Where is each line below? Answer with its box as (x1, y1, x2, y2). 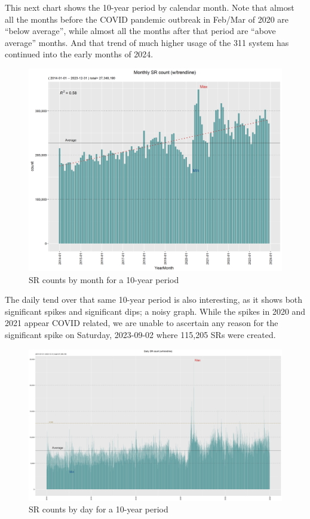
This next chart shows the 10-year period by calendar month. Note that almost (5, 1, 294, 13)
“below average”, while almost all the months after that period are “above (5, 24, 276, 37)
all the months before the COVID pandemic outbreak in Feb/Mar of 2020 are (5, 13, 289, 25)
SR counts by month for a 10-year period (29, 273, 179, 285)
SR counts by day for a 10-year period (29, 503, 168, 515)
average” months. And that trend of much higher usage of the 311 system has (5, 36, 289, 48)
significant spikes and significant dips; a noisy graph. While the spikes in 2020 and (5, 305, 306, 317)
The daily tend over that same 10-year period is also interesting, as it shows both (5, 293, 303, 306)
